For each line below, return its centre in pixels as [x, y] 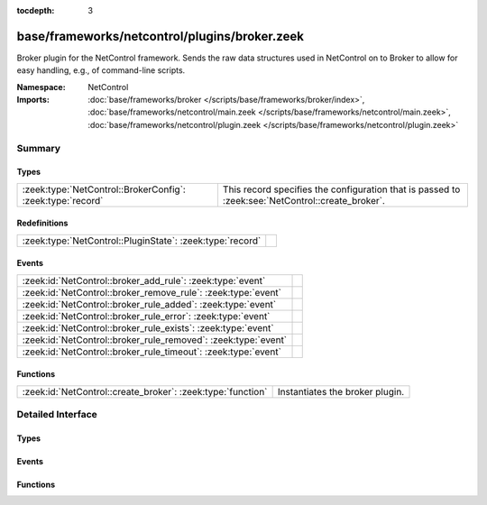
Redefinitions [42, 223]
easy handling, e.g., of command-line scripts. [101, 70]
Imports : [33, 100]
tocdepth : [36, 10]
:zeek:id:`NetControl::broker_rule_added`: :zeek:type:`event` [149, 304]
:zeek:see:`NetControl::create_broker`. [303, 200]
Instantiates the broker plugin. [341, 391]
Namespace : [41, 87]
